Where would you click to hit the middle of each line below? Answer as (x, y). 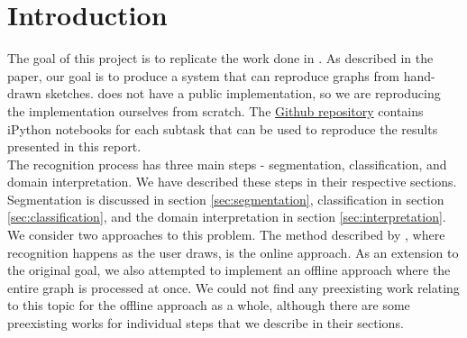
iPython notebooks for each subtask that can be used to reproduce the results (223, 128)
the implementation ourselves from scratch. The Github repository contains (215, 110)
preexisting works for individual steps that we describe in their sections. (206, 323)
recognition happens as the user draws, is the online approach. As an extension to (233, 252)
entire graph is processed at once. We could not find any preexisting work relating (233, 287)
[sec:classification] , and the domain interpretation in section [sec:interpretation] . (227, 217)
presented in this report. (74, 146)
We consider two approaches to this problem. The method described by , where (226, 235)
